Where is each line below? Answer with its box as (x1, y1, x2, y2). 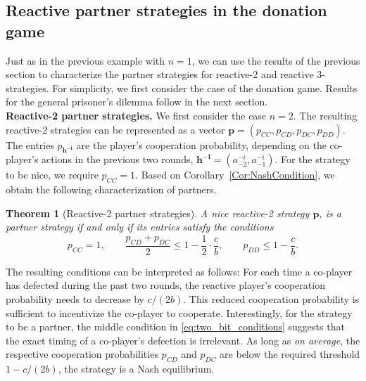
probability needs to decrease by (6, 291, 145, 306)
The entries (6, 137, 54, 152)
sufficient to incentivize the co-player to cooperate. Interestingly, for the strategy (6, 305, 353, 320)
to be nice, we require (6, 167, 99, 182)
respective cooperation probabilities (6, 347, 158, 361)
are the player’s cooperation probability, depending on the (76, 137, 327, 152)
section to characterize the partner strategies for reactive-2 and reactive (6, 67, 314, 82)
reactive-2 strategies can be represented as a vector (6, 122, 225, 136)
